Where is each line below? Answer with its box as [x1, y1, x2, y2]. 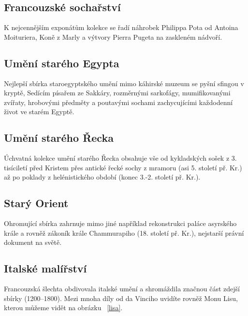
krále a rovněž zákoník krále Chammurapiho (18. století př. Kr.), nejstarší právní [4, 227, 244, 238]
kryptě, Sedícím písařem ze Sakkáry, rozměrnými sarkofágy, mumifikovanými [4, 88, 231, 98]
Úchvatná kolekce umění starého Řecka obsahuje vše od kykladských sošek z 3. [4, 153, 237, 163]
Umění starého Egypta [4, 55, 119, 70]
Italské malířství [4, 261, 87, 276]
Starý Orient [4, 196, 69, 211]
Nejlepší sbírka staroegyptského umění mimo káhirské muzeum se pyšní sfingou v [4, 78, 244, 88]
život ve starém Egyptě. [4, 106, 74, 117]
